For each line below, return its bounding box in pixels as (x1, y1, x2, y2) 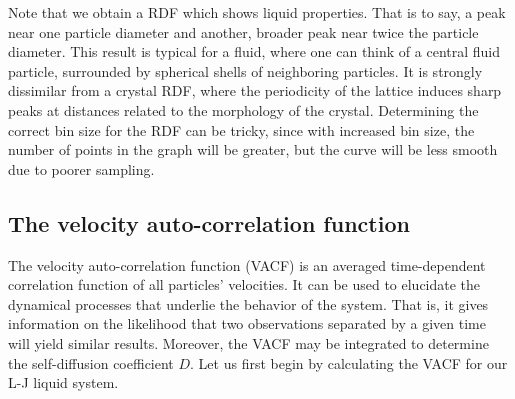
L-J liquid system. (8, 372, 119, 393)
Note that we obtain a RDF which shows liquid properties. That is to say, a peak (8, 2, 506, 22)
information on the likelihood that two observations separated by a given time (8, 313, 486, 334)
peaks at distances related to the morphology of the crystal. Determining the (8, 99, 479, 120)
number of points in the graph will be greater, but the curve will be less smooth (8, 139, 498, 160)
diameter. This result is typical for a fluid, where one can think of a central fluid (8, 41, 500, 62)
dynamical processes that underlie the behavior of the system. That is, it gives (8, 293, 489, 314)
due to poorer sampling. (8, 158, 155, 179)
